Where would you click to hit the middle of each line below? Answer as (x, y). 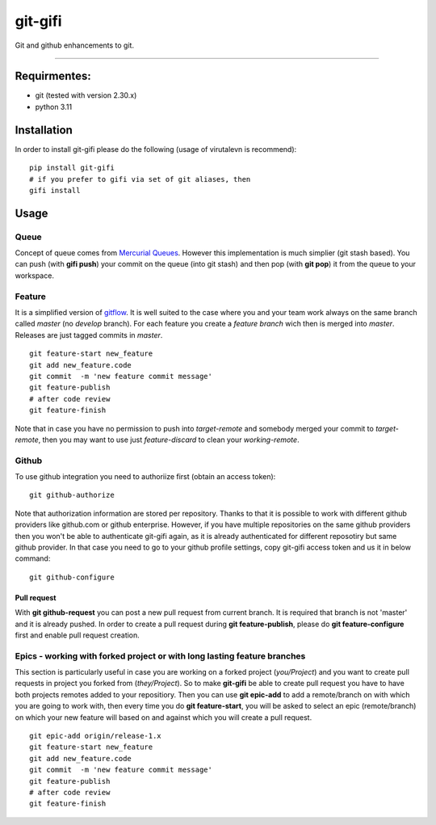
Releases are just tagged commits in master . (89, 335)
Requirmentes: (53, 76)
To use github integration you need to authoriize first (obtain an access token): (145, 477)
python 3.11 (54, 107)
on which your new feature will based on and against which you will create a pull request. (163, 717)
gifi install (55, 190)
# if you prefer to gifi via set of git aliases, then (140, 179)
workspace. (34, 276)
